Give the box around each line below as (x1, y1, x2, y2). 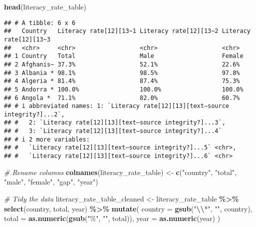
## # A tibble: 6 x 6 (4, 19, 76, 26)
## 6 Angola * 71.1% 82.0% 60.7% (4, 94, 240, 101)
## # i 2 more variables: (4, 135, 90, 143)
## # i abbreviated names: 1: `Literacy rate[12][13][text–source (4, 102, 230, 110)
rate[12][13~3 (4, 35, 51, 43)
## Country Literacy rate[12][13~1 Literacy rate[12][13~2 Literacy (4, 27, 251, 35)
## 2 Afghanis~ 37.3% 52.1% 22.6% (4, 60, 240, 68)
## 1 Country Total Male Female (4, 52, 244, 60)
